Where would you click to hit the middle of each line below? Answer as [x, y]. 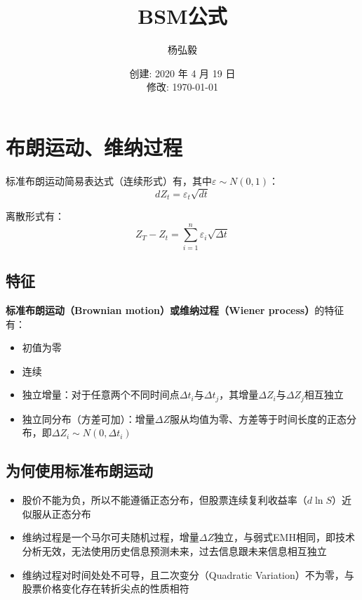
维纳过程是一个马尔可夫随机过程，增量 [110, 537]
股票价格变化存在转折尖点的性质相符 [106, 588]
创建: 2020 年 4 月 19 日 [182, 73]
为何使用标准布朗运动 [79, 470]
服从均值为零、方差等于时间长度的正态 [259, 418]
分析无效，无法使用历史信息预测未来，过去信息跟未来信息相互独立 [174, 550]
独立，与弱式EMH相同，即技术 [284, 537]
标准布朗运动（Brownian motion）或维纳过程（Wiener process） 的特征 [175, 309]
